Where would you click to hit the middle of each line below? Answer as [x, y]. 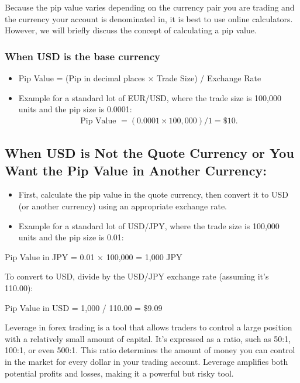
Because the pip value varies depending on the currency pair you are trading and [150, 7]
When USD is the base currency [83, 56]
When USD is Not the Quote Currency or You [149, 153]
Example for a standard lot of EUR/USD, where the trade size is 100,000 [150, 97]
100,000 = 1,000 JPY [144, 256]
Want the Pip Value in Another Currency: [136, 170]
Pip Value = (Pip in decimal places [82, 78]
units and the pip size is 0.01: [71, 237]
